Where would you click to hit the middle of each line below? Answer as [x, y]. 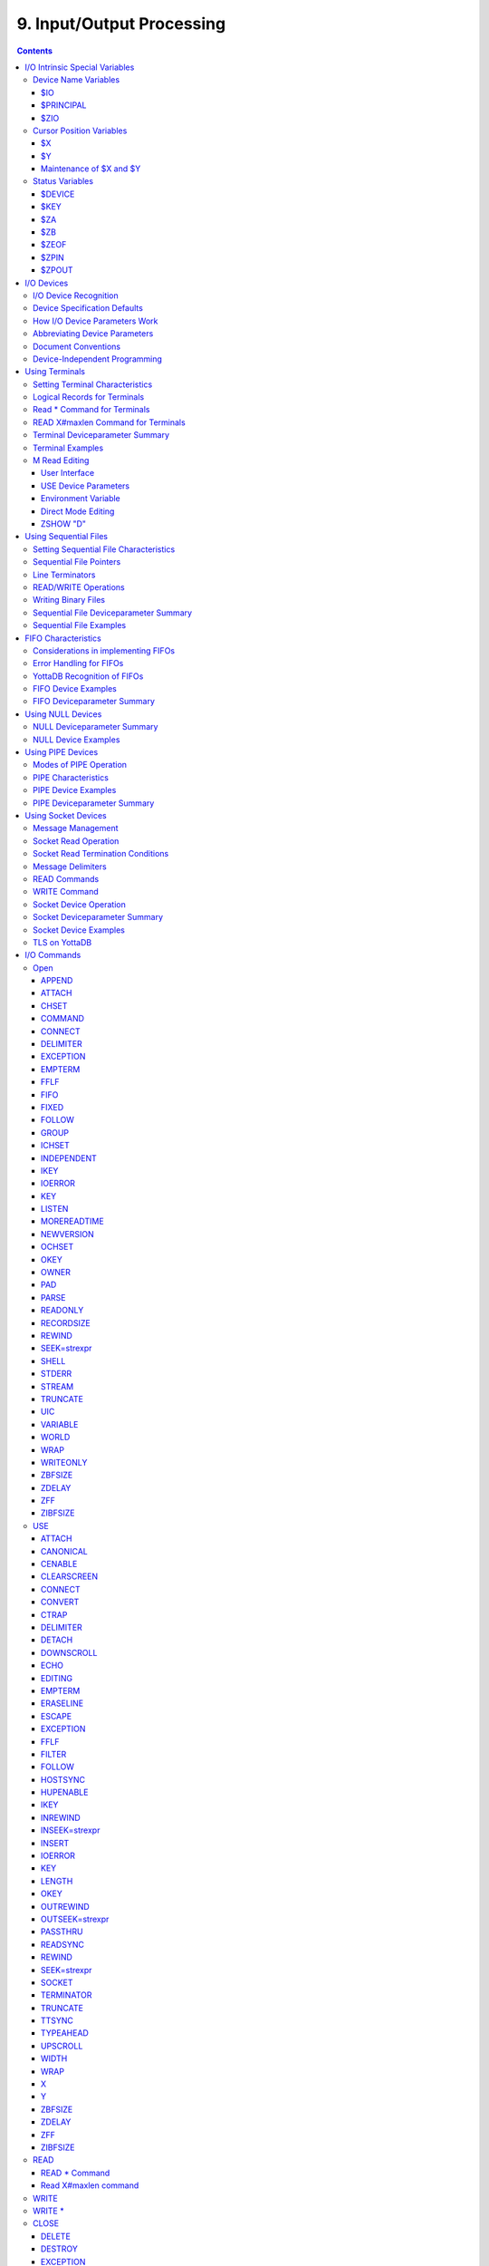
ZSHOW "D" [63, 524]
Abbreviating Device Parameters [93, 334]
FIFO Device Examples [75, 689]
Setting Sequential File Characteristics [104, 549]
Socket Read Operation [76, 841]
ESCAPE [57, 1716]
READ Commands [66, 878]
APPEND [57, 981]
